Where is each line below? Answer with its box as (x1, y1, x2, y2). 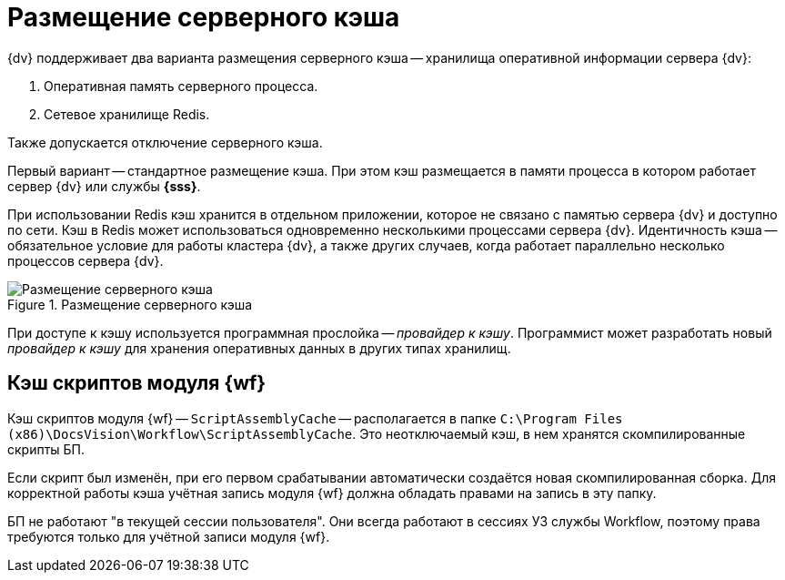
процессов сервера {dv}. (7, 252, 164, 269)
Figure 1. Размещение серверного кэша (7, 296, 253, 312)
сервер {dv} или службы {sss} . (7, 178, 201, 194)
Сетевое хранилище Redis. (44, 106, 210, 122)
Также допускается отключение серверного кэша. (7, 134, 323, 150)
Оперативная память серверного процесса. (44, 77, 318, 94)
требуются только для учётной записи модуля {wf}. (7, 528, 330, 544)
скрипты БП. (7, 441, 86, 457)
